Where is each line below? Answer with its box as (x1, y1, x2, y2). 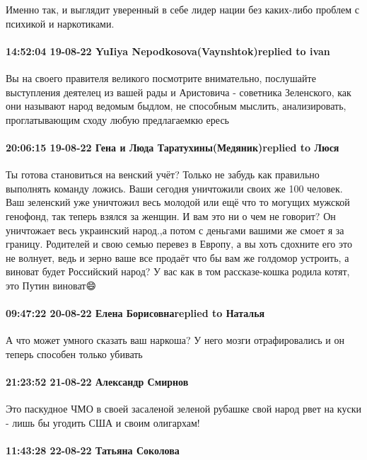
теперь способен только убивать (6, 346, 143, 361)
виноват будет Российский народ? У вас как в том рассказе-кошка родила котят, (6, 264, 350, 279)
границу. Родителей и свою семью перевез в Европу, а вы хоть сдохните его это (6, 236, 352, 251)
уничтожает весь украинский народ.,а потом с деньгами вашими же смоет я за (6, 222, 344, 237)
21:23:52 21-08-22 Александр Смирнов (6, 374, 189, 389)
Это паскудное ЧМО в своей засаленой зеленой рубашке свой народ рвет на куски (6, 401, 361, 416)
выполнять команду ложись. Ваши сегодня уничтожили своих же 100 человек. (6, 180, 343, 195)
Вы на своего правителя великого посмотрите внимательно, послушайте (6, 70, 316, 85)
